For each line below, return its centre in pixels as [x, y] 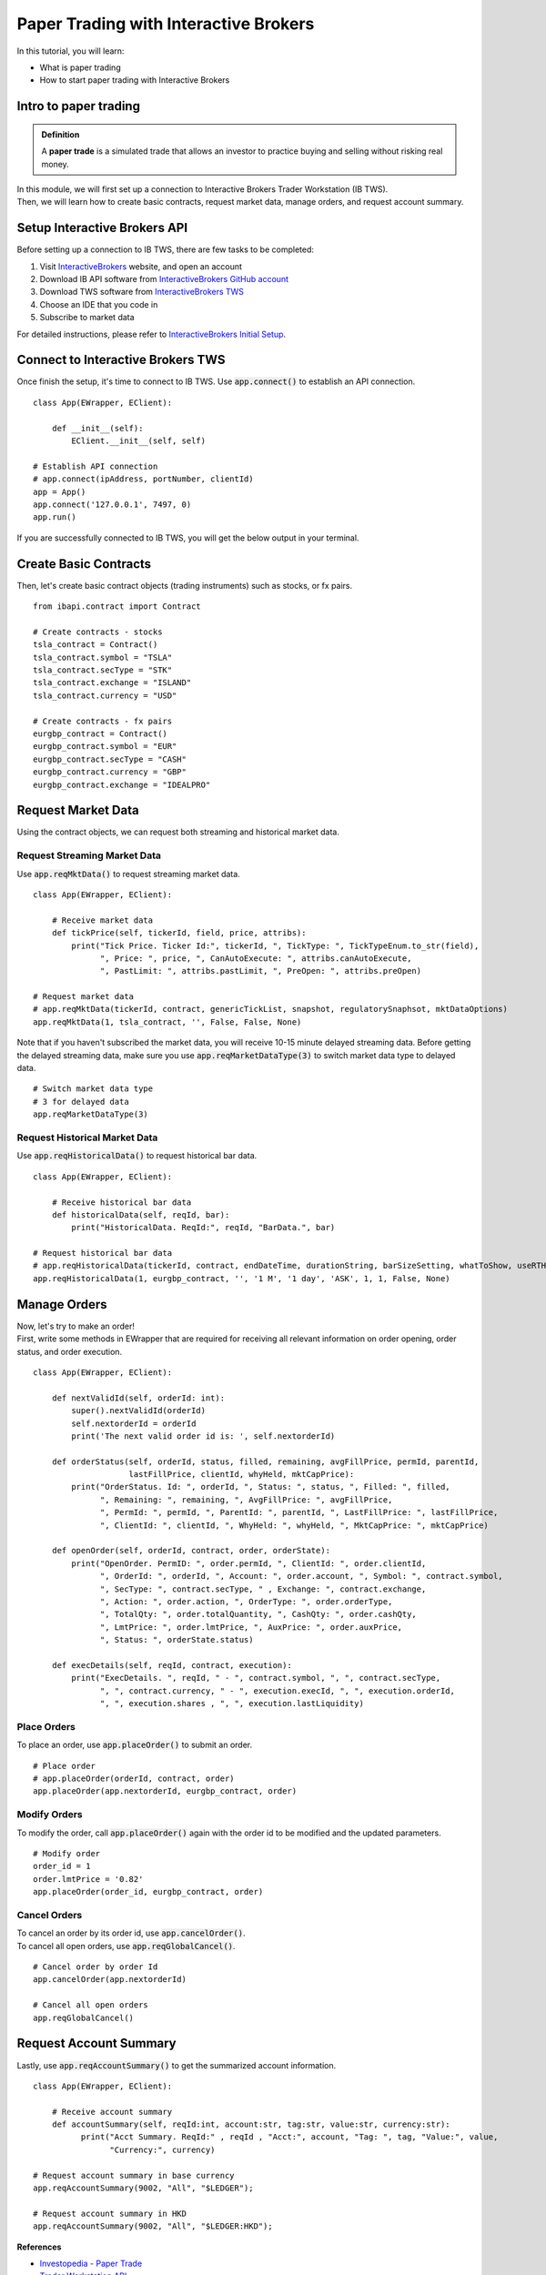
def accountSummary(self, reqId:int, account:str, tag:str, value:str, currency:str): [251, 2124]
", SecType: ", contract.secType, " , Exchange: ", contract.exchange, [263, 1589]
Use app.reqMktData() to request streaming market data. [128, 874]
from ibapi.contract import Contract [117, 607]
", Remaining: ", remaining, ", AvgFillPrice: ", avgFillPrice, [247, 1500]
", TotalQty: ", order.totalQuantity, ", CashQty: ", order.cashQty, [259, 1614]
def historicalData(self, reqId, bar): [141, 1214]
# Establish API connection [96, 466]
